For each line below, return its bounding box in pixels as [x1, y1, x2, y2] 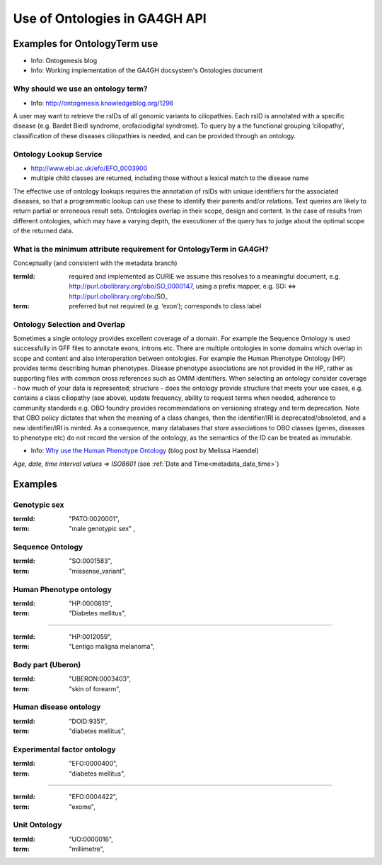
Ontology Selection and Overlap [13, 319, 125, 329]
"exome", [69, 802, 95, 811]
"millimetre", [69, 844, 105, 854]
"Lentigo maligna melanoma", [69, 642, 155, 651]
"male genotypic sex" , [69, 525, 136, 533]
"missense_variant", [69, 567, 127, 575]
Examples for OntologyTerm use [13, 38, 158, 50]
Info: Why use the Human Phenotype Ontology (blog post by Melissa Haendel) [30, 447, 260, 455]
